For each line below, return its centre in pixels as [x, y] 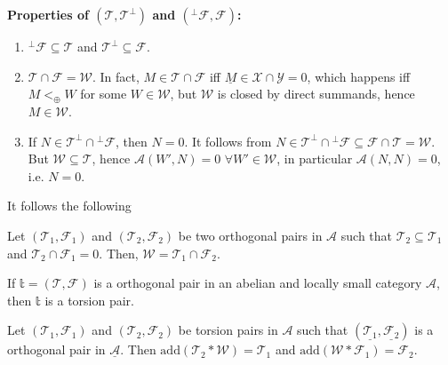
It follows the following [69, 206]
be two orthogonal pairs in [250, 235]
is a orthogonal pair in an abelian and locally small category [258, 283]
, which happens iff [359, 76]
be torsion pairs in [228, 330]
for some [104, 94]
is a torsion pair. [89, 300]
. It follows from [228, 141]
